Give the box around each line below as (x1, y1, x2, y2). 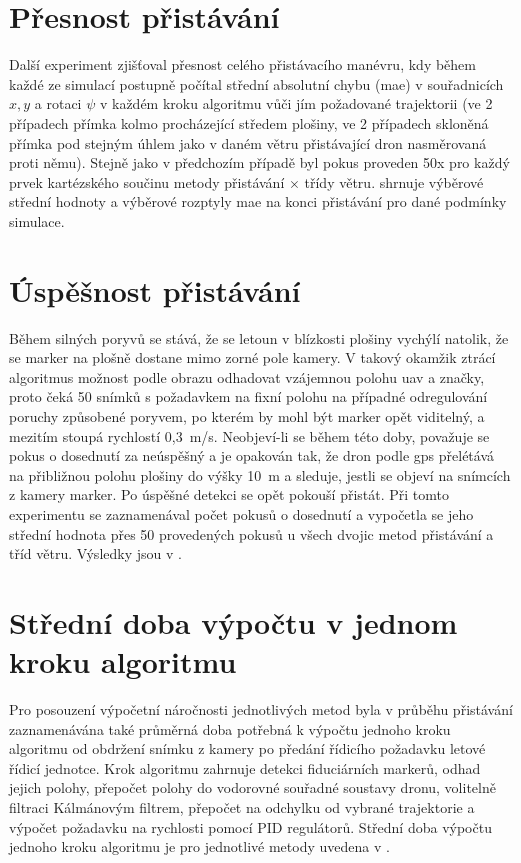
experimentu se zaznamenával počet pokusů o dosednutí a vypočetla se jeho (9, 503, 474, 524)
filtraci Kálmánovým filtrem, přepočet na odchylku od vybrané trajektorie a (9, 797, 475, 817)
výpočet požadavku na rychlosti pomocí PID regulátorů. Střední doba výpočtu (9, 816, 492, 837)
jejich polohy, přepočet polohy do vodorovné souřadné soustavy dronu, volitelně (9, 777, 496, 798)
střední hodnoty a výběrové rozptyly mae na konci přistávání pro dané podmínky (9, 191, 507, 212)
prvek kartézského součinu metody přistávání (9, 171, 285, 192)
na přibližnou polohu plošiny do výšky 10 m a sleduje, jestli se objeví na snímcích (9, 464, 511, 485)
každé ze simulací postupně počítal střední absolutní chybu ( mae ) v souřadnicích (9, 73, 504, 94)
